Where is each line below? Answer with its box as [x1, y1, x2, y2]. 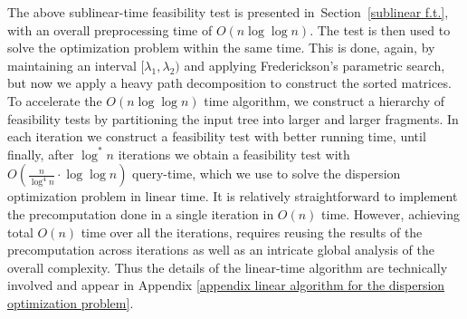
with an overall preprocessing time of [7, 20, 213, 39]
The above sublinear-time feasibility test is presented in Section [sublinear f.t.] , [7, 3, 449, 21]
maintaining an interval [7, 55, 137, 74]
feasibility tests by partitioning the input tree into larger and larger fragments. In [7, 109, 459, 128]
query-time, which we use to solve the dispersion [132, 164, 401, 183]
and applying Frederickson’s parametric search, [184, 55, 445, 74]
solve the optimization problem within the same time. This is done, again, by [7, 38, 435, 57]
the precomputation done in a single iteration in [7, 204, 274, 223]
